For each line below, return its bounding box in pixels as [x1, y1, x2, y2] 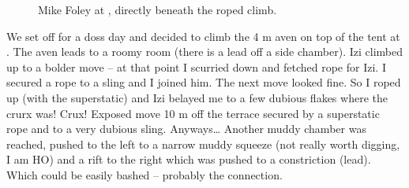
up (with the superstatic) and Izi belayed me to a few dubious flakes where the [6, 89, 388, 105]
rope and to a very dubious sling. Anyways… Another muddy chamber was [6, 120, 366, 137]
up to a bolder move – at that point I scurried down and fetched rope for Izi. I [6, 58, 386, 75]
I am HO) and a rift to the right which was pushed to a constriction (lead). [6, 151, 371, 168]
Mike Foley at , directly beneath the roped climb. [38, 2, 277, 17]
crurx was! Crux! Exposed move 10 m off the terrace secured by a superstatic [6, 105, 380, 121]
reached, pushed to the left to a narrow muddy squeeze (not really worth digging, [6, 135, 400, 152]
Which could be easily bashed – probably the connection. [6, 166, 283, 182]
